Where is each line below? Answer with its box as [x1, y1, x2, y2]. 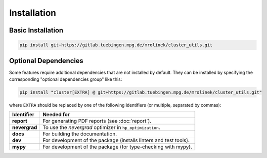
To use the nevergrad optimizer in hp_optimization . [43, 124, 160, 131]
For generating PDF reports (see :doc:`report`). [43, 118, 152, 125]
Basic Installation [9, 26, 64, 34]
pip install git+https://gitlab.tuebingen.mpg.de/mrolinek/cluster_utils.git [19, 42, 213, 48]
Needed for [43, 111, 70, 118]
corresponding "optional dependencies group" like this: [9, 76, 122, 82]
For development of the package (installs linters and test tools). [43, 137, 190, 144]
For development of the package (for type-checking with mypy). [43, 143, 192, 150]
